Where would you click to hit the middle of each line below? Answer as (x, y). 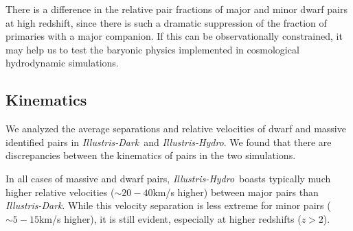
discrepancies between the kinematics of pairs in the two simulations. (151, 155)
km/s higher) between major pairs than (236, 192)
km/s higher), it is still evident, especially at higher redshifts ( (170, 218)
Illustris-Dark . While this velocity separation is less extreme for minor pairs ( (168, 205)
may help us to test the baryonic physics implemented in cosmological (152, 49)
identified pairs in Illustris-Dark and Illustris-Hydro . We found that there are (169, 142)
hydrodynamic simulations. (62, 63)
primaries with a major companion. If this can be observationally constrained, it (174, 36)
